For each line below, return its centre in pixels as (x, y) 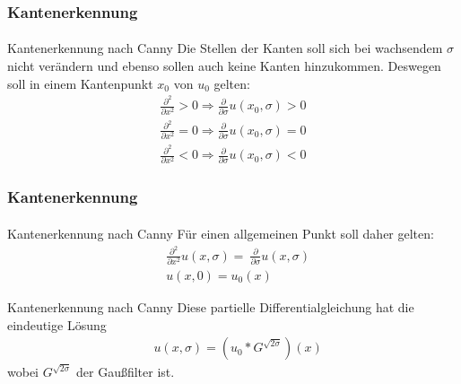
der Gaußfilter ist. (125, 372)
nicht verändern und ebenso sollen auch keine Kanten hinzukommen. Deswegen (224, 66)
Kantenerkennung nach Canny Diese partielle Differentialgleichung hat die (211, 306)
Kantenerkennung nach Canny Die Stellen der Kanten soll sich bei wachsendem (225, 48)
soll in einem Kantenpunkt (80, 83)
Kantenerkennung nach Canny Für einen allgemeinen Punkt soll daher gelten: (221, 233)
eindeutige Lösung (57, 324)
